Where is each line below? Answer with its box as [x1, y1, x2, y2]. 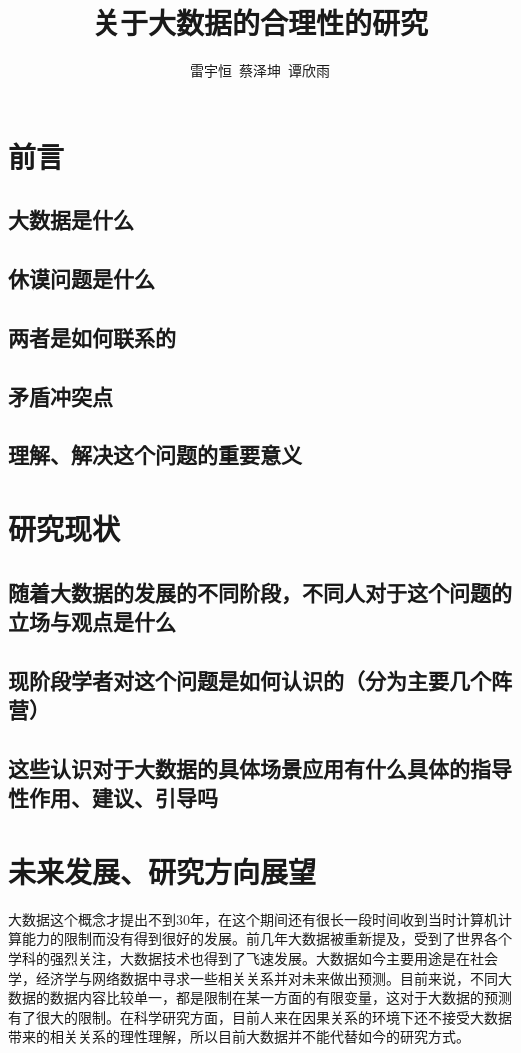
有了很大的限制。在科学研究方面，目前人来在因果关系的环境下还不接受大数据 [8, 1006, 512, 1027]
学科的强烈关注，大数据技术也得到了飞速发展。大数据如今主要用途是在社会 [8, 948, 498, 969]
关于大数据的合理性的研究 [91, 2, 428, 43]
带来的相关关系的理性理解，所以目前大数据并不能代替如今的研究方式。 [8, 1026, 470, 1047]
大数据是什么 [8, 204, 134, 235]
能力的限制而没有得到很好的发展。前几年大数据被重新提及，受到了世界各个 [21, 928, 512, 949]
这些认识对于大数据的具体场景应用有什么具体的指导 [8, 752, 512, 783]
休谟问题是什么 [8, 263, 155, 294]
